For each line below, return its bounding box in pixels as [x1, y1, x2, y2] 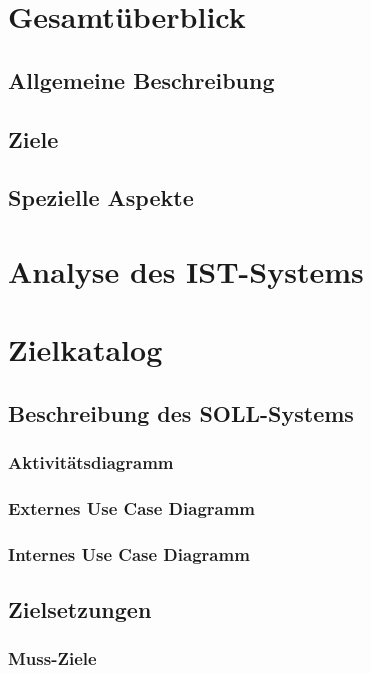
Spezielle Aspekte [8, 182, 194, 213]
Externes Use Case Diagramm [8, 496, 256, 521]
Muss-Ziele [8, 646, 97, 671]
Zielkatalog [8, 329, 163, 370]
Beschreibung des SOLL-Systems [8, 397, 354, 428]
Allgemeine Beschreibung [8, 64, 275, 95]
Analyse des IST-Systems [8, 250, 364, 291]
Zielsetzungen [8, 594, 152, 625]
